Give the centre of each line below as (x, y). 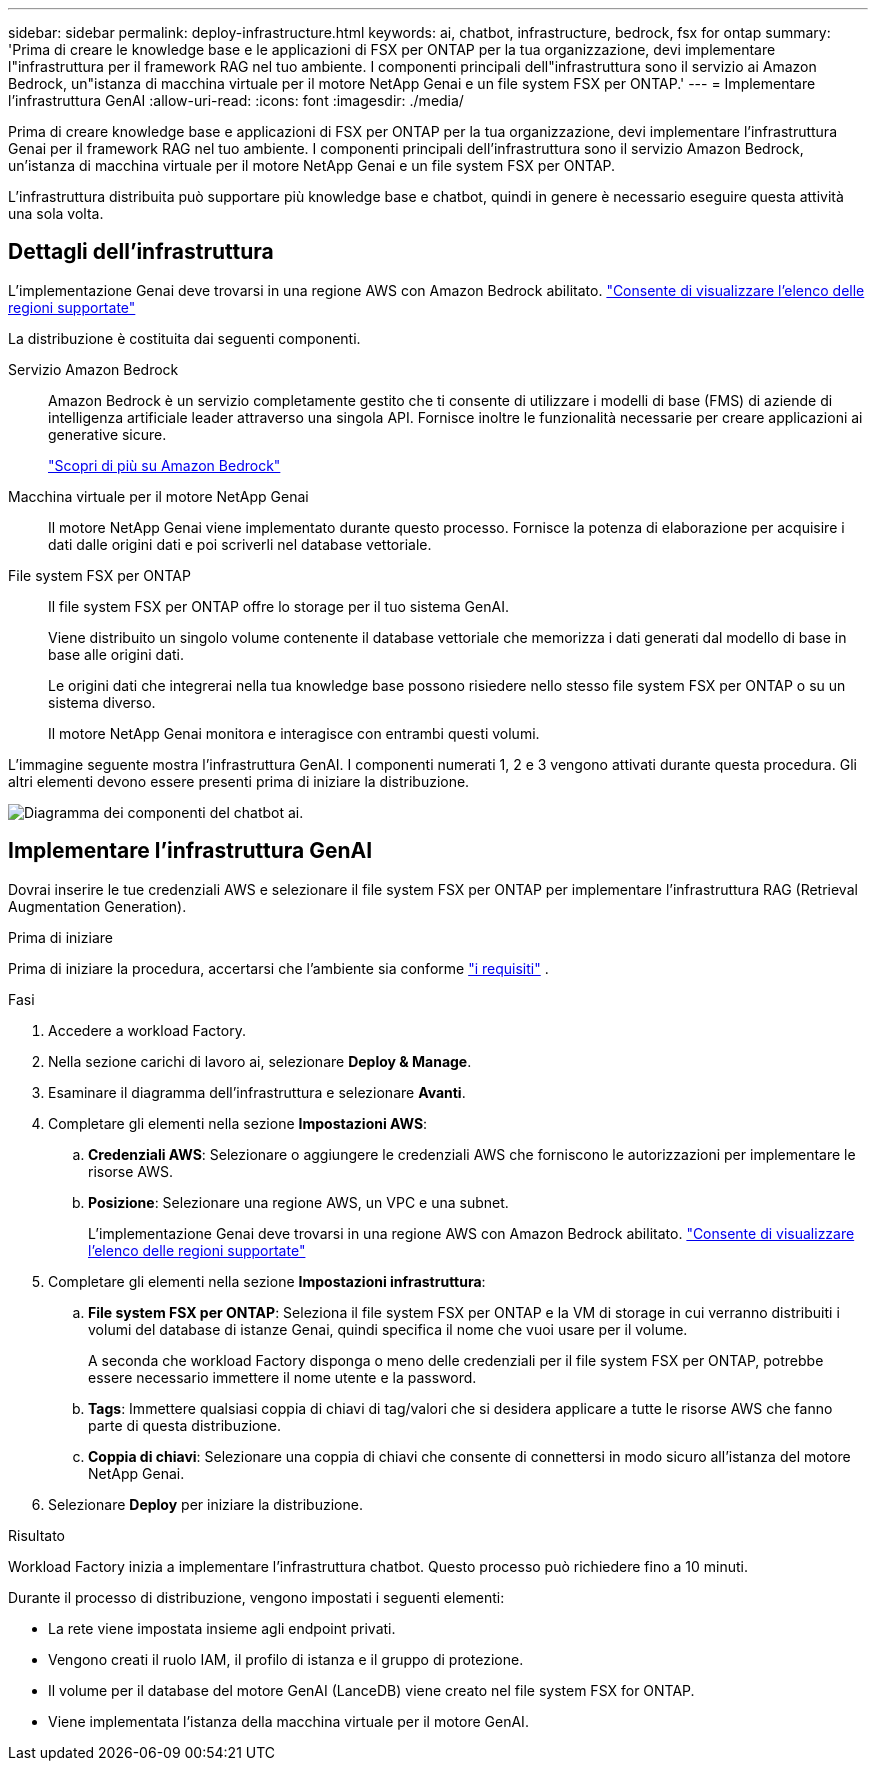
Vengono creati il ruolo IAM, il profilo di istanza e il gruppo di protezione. (286, 1659)
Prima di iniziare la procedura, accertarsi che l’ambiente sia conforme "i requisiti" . (278, 968)
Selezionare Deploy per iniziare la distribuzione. (205, 1504)
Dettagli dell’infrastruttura (141, 252)
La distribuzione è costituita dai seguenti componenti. (184, 338)
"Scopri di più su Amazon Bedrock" (164, 465)
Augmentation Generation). (97, 906)
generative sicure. (107, 434)
